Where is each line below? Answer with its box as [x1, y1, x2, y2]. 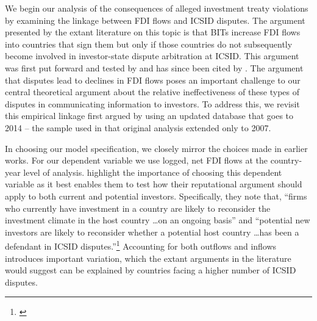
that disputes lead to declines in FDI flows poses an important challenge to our [5, 73, 301, 86]
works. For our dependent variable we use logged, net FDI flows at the [5, 154, 268, 167]
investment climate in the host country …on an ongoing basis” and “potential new [5, 214, 310, 226]
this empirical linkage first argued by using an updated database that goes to [5, 109, 294, 122]
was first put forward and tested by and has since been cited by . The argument [5, 61, 304, 74]
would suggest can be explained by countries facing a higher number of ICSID [5, 264, 296, 276]
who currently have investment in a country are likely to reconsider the [5, 201, 271, 214]
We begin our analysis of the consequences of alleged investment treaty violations [5, 2, 308, 14]
